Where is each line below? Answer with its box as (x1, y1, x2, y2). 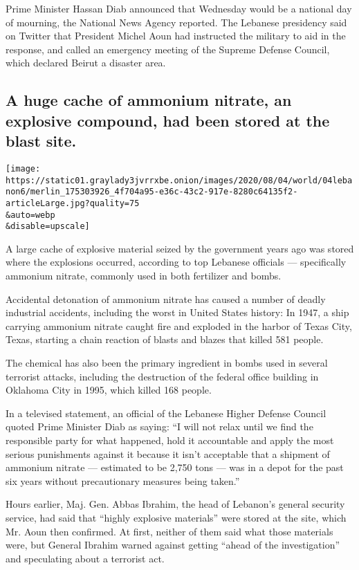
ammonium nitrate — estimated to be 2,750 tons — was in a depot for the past (6, 460, 344, 475)
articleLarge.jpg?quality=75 (6, 198, 140, 208)
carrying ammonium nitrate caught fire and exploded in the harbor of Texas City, (6, 318, 352, 333)
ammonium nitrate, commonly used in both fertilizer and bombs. (6, 268, 282, 283)
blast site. (6, 130, 77, 151)
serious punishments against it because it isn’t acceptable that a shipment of (6, 446, 330, 461)
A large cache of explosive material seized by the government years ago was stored (6, 241, 354, 255)
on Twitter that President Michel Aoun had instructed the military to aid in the (6, 28, 346, 43)
